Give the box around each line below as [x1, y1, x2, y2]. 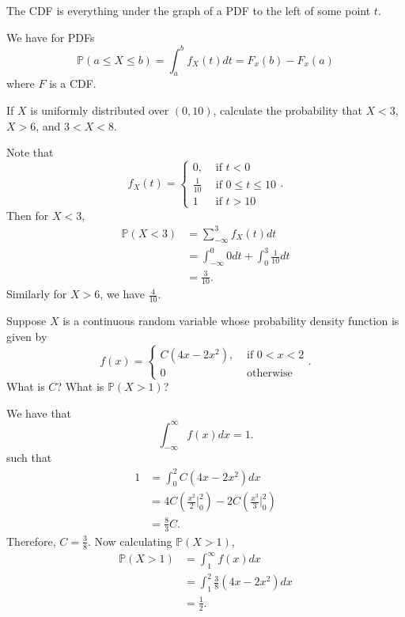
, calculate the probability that [213, 102, 362, 119]
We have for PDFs [6, 28, 95, 45]
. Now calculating [87, 532, 172, 549]
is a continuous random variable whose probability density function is [62, 312, 399, 329]
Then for [6, 206, 49, 223]
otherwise [246, 367, 293, 379]
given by [6, 327, 47, 344]
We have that [6, 404, 72, 421]
